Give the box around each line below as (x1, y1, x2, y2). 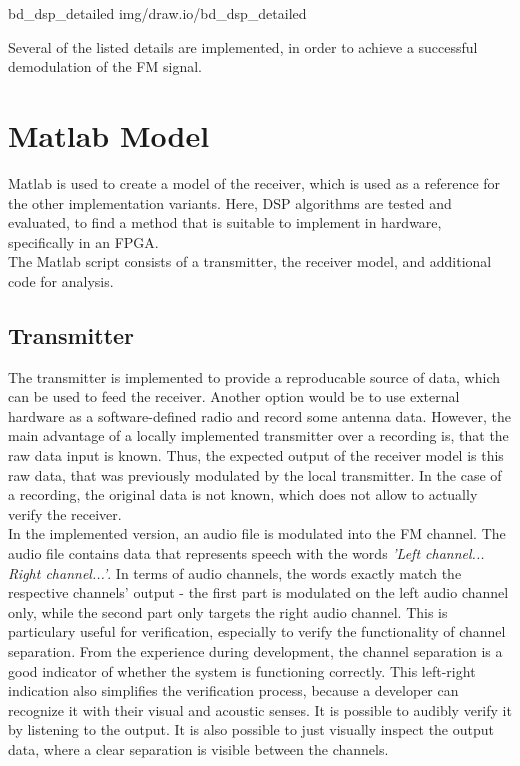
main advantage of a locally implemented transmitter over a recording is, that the (8, 425, 509, 446)
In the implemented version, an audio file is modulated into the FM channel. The (8, 523, 506, 544)
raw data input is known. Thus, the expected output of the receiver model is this (8, 445, 504, 466)
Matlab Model (8, 114, 210, 155)
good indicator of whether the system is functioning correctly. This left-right (8, 660, 476, 681)
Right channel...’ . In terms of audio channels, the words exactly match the (8, 562, 462, 583)
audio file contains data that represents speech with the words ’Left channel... (8, 543, 485, 564)
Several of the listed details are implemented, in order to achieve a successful (8, 36, 478, 57)
